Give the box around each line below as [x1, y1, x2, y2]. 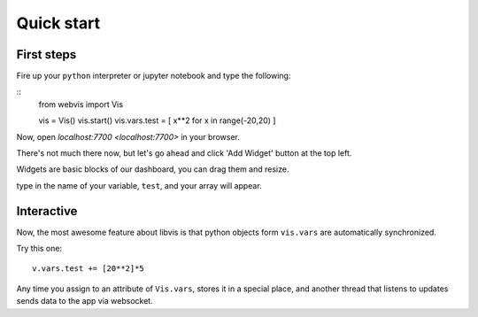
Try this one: [16, 244, 62, 254]
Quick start [16, 13, 101, 33]
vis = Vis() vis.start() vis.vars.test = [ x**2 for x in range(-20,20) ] [38, 115, 276, 126]
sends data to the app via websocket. [16, 296, 154, 306]
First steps [16, 47, 77, 62]
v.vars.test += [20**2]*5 [32, 264, 145, 274]
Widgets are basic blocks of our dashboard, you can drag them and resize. [16, 164, 289, 174]
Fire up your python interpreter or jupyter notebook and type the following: [16, 71, 291, 81]
